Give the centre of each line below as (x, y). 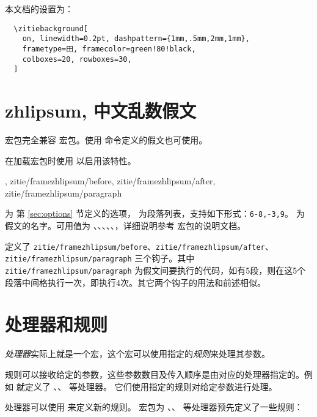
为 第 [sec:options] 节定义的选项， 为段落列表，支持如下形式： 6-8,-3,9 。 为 (155, 213)
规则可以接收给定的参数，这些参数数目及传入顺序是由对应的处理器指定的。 (155, 374)
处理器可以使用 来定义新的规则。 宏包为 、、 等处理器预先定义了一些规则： (154, 407)
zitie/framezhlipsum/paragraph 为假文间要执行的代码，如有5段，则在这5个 (155, 270)
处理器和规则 (56, 324)
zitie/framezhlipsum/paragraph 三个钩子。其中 (100, 258)
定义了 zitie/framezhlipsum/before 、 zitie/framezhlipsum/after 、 (139, 246)
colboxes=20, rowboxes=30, (77, 59)
